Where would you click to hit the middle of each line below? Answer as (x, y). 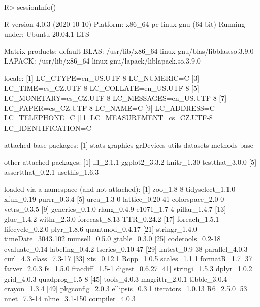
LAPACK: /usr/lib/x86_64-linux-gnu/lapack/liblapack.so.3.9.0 (102, 61)
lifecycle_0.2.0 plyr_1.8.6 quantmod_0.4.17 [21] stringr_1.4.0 (101, 228)
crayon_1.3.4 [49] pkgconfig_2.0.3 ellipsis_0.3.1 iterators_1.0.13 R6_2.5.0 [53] (127, 288)
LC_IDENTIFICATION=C (48, 127)
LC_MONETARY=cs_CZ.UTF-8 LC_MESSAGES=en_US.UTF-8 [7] (116, 98)
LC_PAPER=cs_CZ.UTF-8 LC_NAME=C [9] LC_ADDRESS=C (109, 108)
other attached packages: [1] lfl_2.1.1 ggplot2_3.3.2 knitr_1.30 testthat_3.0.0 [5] (131, 162)
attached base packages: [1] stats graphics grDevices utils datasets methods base (129, 145)
